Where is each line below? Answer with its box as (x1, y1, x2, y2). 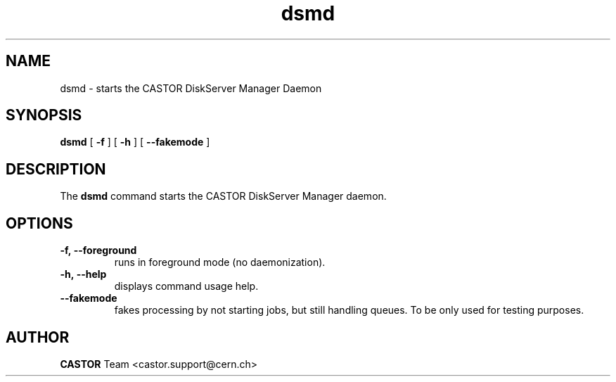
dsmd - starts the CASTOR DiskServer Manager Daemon (60, 82, 322, 94)
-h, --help (60, 268, 107, 281)
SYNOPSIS (6, 106, 82, 125)
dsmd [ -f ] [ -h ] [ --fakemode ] (60, 136, 210, 148)
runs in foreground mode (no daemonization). (114, 256, 326, 269)
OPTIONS (6, 214, 73, 232)
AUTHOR (6, 328, 70, 346)
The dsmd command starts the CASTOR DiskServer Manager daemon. (60, 190, 387, 203)
